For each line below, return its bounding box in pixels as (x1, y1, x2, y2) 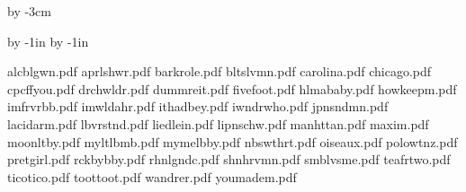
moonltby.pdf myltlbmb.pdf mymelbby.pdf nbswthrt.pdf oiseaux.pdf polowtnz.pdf (7, 132, 458, 151)
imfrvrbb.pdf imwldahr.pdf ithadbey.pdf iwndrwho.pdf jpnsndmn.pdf (7, 97, 389, 116)
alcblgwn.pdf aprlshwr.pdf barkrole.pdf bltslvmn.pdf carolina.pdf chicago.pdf (7, 62, 432, 81)
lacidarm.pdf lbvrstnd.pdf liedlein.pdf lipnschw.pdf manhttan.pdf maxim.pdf (7, 114, 429, 133)
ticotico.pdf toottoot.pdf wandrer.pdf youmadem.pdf (7, 167, 297, 186)
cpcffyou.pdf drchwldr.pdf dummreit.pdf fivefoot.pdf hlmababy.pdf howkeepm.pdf (7, 79, 457, 98)
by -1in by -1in (7, 31, 89, 50)
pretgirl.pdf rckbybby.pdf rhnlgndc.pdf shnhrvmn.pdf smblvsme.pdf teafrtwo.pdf (7, 150, 451, 169)
